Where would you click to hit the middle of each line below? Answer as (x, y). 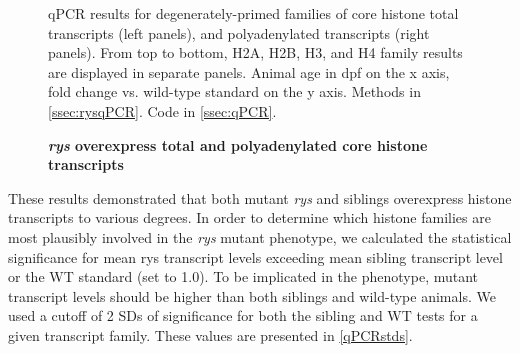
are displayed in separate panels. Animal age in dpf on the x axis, (249, 71)
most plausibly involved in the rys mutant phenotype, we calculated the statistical (260, 236)
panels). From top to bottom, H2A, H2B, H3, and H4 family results (255, 52)
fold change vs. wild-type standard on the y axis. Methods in (234, 91)
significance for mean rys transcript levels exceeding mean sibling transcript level (255, 256)
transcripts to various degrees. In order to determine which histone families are (249, 217)
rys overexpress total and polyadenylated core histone (238, 144)
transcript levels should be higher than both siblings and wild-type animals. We (252, 295)
